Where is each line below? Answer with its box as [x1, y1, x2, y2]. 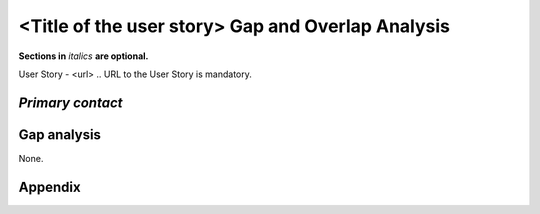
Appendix [18, 178, 81, 195]
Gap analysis [18, 126, 102, 143]
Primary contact [18, 94, 124, 111]
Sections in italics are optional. [18, 50, 149, 62]
